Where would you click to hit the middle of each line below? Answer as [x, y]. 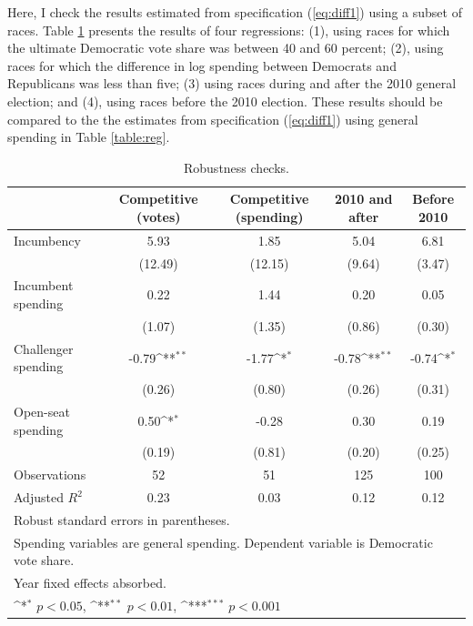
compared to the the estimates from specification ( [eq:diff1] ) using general [213, 119]
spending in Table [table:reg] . [89, 137]
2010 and [364, 199]
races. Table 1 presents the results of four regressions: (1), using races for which [229, 30]
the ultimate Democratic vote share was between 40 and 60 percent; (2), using [226, 48]
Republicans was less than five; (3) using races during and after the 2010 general [232, 83]
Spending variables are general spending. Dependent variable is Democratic [223, 542]
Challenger [44, 348]
